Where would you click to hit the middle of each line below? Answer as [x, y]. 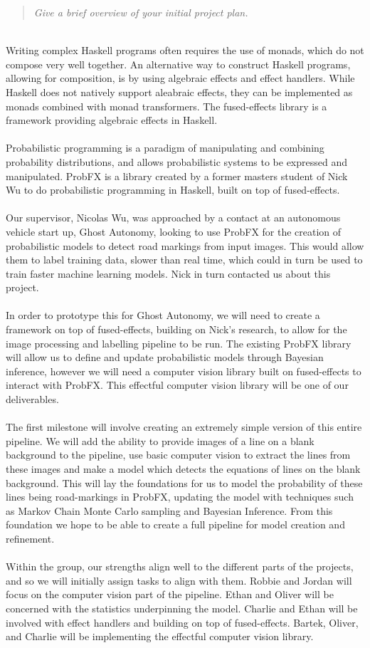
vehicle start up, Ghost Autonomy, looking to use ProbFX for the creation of [174, 231]
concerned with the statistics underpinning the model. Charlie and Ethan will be [182, 608]
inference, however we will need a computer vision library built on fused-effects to [184, 371]
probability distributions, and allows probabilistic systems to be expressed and [177, 161]
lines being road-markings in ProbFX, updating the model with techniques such [180, 497]
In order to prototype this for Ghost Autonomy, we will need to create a [163, 315]
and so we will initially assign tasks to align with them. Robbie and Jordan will [179, 580]
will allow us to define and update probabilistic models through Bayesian [165, 357]
